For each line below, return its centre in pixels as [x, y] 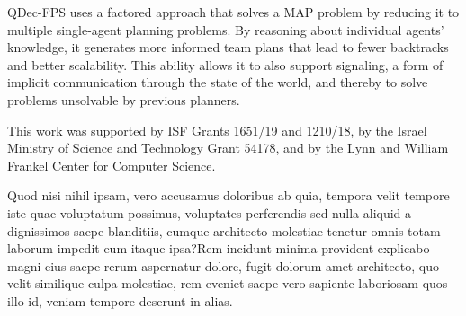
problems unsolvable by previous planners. [124, 99]
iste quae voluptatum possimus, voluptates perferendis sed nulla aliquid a [210, 212]
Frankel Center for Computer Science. [112, 165]
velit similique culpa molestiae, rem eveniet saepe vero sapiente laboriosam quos [228, 283]
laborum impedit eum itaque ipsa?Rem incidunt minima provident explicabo [219, 248]
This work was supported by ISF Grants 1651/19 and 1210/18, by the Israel [217, 130]
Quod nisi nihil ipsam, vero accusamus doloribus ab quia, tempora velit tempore [229, 195]
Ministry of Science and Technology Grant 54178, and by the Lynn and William [228, 148]
